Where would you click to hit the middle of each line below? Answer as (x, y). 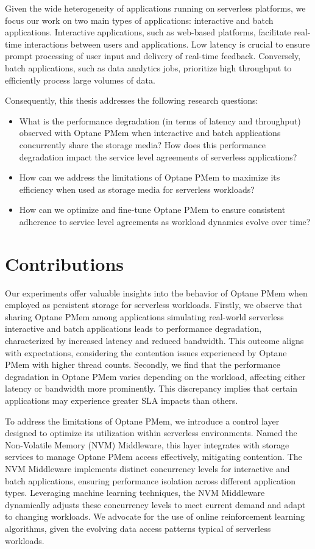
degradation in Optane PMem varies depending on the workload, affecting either (155, 376)
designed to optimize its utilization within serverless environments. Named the (151, 433)
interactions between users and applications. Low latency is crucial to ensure (167, 44)
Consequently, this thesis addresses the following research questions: (132, 100)
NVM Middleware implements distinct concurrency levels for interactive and (147, 468)
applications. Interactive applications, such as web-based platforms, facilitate (148, 32)
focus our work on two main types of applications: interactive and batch (139, 20)
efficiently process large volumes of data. (80, 80)
